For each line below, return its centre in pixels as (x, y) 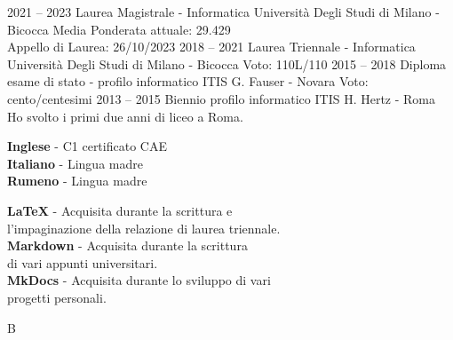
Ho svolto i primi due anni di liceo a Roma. (125, 116)
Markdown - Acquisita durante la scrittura (127, 245)
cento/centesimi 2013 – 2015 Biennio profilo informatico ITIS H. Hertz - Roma (222, 98)
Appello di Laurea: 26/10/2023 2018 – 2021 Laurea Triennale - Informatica (211, 47)
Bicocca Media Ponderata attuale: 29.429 (119, 29)
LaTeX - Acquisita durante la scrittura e (120, 210)
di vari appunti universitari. (83, 262)
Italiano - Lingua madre (75, 163)
